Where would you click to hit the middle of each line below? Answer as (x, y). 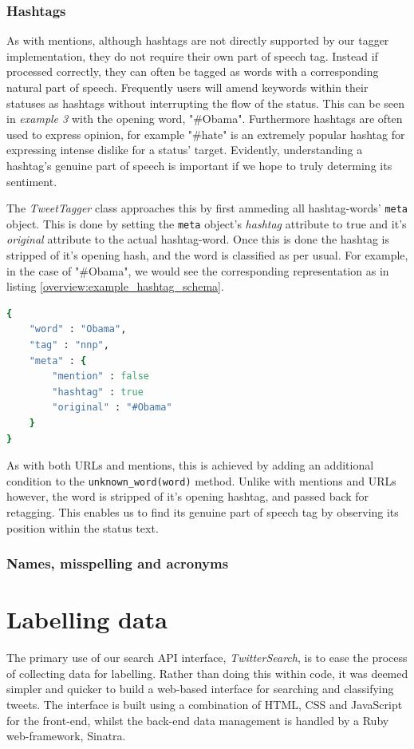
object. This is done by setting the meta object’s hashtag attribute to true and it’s (207, 223)
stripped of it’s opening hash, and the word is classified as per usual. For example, (207, 255)
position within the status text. (83, 527)
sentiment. (32, 181)
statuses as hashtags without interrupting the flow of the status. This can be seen (205, 103)
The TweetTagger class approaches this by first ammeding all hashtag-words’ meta (207, 208)
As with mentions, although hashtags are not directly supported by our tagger (198, 40)
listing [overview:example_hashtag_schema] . (115, 286)
